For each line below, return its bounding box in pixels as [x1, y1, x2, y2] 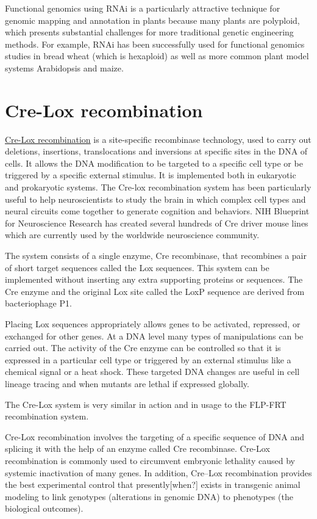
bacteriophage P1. [5, 297, 72, 310]
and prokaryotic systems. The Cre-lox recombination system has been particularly [5, 181, 312, 194]
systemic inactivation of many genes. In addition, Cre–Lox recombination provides [5, 466, 312, 479]
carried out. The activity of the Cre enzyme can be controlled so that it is [5, 341, 281, 354]
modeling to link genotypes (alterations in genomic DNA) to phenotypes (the [5, 490, 293, 503]
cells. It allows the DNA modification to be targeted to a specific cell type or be [5, 156, 303, 169]
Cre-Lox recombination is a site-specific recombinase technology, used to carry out [5, 132, 312, 145]
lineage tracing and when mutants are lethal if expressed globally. [5, 377, 249, 390]
